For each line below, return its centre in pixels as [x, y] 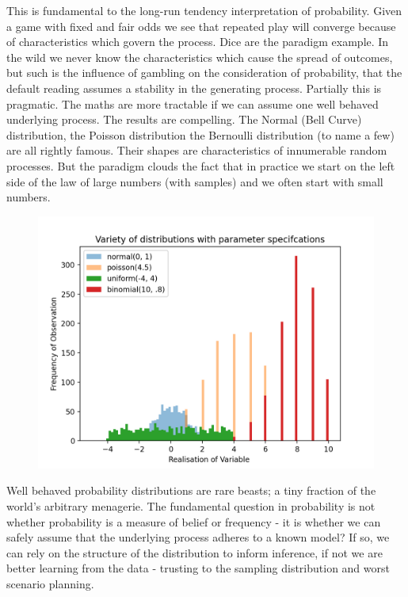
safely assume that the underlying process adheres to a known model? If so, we [198, 537]
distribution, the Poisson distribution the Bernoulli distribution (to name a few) [200, 134]
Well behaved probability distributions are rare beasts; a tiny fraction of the [191, 490]
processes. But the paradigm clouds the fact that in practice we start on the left [201, 165]
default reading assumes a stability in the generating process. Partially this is [194, 88]
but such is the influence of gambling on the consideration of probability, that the [204, 73]
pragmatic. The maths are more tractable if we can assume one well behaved [193, 103]
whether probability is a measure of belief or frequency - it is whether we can [194, 521]
